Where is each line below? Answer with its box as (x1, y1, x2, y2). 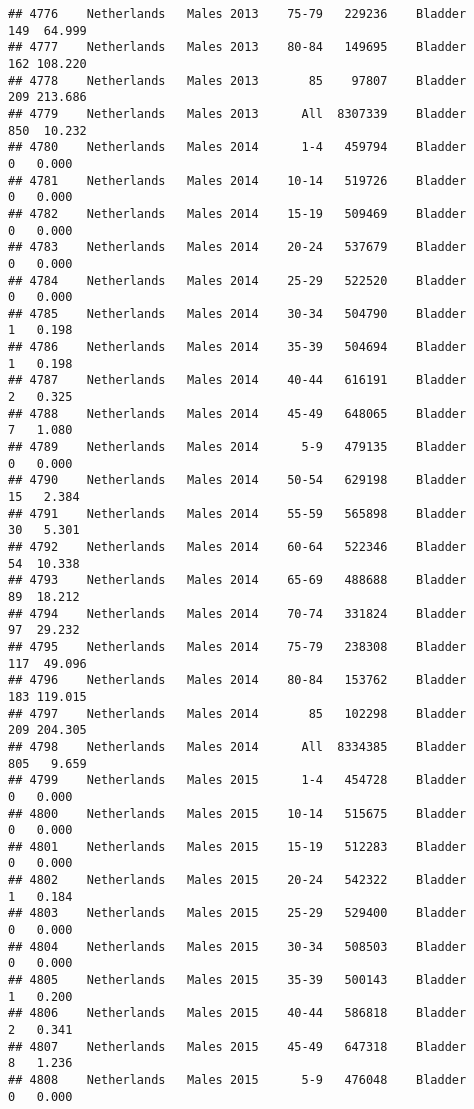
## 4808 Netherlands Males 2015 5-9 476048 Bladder (8, 1073, 467, 1087)
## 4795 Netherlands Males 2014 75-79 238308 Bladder (8, 639, 467, 654)
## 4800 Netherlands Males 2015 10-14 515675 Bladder (8, 806, 467, 821)
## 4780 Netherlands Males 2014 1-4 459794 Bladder (8, 140, 467, 155)
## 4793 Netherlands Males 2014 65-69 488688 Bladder (8, 573, 467, 588)
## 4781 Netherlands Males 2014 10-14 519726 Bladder (8, 173, 467, 188)
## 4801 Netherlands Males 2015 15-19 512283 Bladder (8, 839, 467, 854)
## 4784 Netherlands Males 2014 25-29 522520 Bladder (8, 273, 467, 288)
